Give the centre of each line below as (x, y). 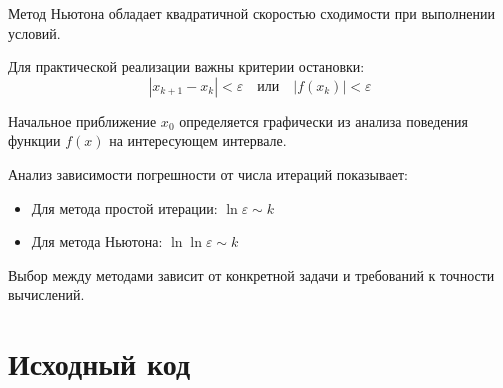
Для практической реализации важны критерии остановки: (186, 66)
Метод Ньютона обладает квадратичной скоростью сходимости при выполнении (251, 13)
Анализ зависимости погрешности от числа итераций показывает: (208, 173)
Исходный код (99, 363)
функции (34, 140)
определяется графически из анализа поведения (324, 120)
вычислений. (46, 294)
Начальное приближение (82, 120)
